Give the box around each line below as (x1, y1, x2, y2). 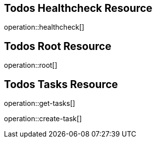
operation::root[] (4, 61, 57, 70)
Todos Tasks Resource (4, 78, 118, 91)
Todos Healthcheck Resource (4, 2, 153, 14)
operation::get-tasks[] (4, 99, 75, 108)
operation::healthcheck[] (4, 23, 85, 32)
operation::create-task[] (4, 114, 82, 123)
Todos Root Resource (4, 40, 111, 52)
